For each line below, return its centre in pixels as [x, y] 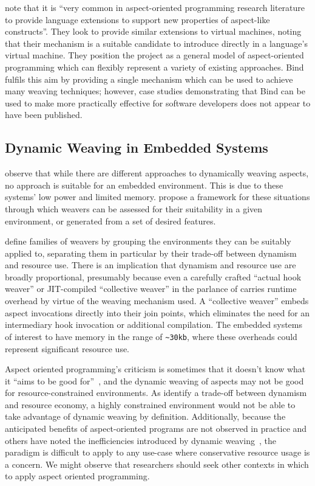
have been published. [44, 115]
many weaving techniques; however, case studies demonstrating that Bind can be [155, 91]
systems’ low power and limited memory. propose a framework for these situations [157, 197]
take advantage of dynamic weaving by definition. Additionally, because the [145, 416]
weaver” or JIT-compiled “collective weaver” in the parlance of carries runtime [151, 289]
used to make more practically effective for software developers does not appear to [158, 102]
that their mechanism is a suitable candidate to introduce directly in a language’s [156, 43]
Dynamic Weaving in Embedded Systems [137, 148]
